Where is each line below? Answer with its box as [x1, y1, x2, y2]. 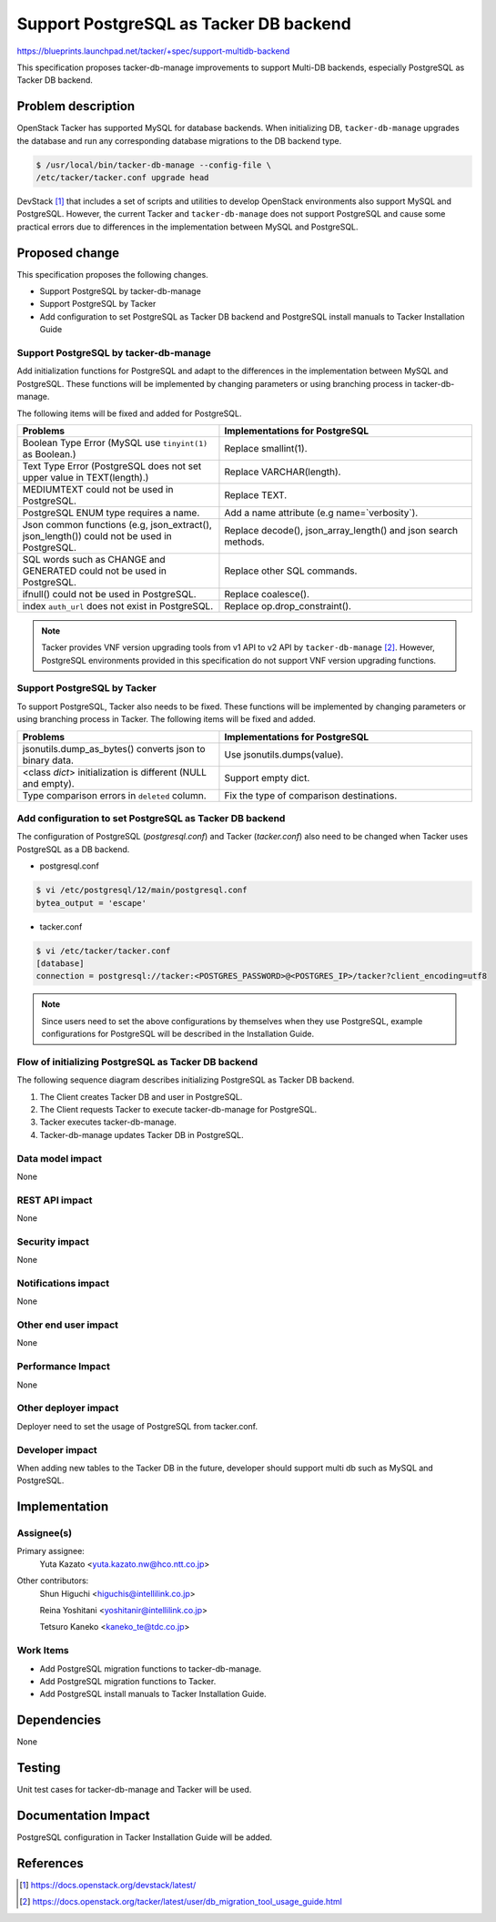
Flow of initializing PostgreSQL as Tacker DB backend [16, 1055, 258, 1068]
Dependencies [16, 1713, 102, 1728]
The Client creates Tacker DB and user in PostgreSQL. [39, 1091, 243, 1102]
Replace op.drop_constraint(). [224, 599, 352, 612]
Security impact [16, 1235, 90, 1247]
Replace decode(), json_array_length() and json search [224, 524, 459, 536]
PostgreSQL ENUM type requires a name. [22, 506, 200, 519]
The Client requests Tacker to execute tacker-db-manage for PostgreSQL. [39, 1103, 318, 1114]
